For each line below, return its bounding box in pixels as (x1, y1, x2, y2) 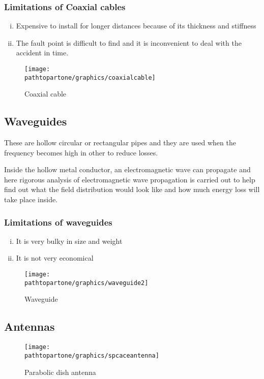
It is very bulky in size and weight (16, 235, 123, 246)
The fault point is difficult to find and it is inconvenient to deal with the (16, 37, 242, 48)
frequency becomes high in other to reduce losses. (4, 147, 158, 157)
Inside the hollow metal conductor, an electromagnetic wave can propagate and (4, 164, 251, 175)
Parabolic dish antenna (24, 366, 96, 377)
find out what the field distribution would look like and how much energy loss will (4, 184, 260, 195)
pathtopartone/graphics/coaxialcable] (24, 74, 156, 81)
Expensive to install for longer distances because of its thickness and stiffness (16, 20, 256, 31)
